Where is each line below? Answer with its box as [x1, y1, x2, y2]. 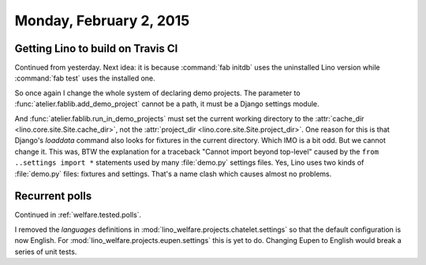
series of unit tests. [14, 247, 77, 256]
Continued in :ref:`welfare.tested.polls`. [14, 210, 142, 220]
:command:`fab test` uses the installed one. [14, 73, 155, 83]
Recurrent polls [14, 189, 92, 203]
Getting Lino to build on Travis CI [14, 42, 178, 55]
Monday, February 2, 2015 [14, 12, 190, 29]
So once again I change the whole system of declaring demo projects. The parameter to [14, 88, 301, 98]
